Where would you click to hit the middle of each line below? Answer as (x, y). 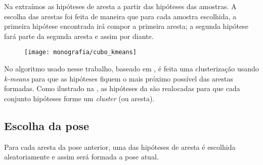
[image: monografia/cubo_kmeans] (80, 52)
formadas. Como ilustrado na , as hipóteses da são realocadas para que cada (122, 88)
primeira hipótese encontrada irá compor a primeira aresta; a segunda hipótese (126, 26)
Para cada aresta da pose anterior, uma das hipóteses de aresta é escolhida (120, 147)
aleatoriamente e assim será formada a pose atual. (81, 157)
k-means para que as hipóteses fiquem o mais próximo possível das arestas (119, 78)
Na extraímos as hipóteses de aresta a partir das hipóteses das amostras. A (120, 6)
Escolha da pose (47, 125)
